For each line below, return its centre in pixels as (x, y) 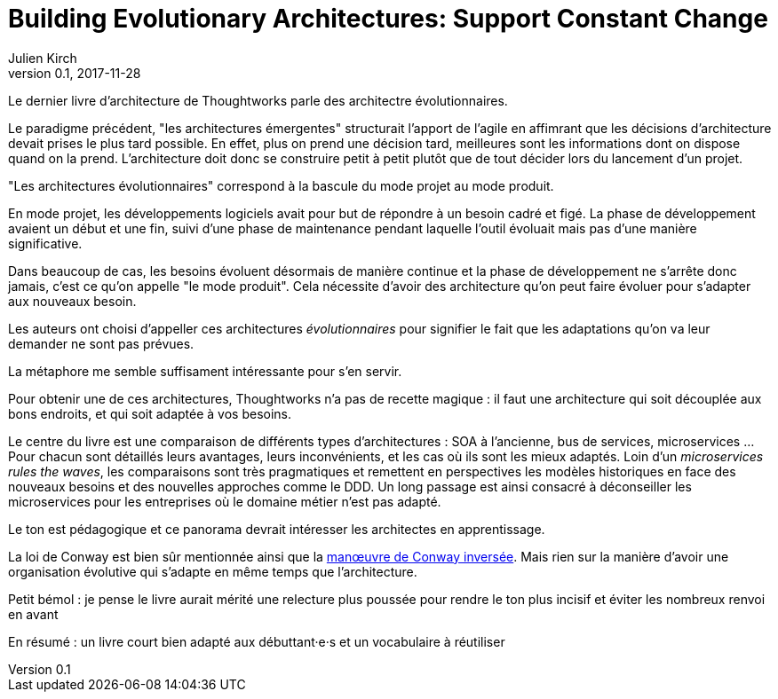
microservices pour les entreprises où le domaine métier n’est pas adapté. (225, 501)
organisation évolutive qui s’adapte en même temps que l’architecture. (213, 571)
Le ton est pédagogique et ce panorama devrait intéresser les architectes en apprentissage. (277, 529)
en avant (33, 614)
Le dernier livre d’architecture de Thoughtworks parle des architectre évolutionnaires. (258, 100)
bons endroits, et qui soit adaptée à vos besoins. (150, 413)
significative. (45, 243)
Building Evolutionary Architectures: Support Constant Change (388, 19)
